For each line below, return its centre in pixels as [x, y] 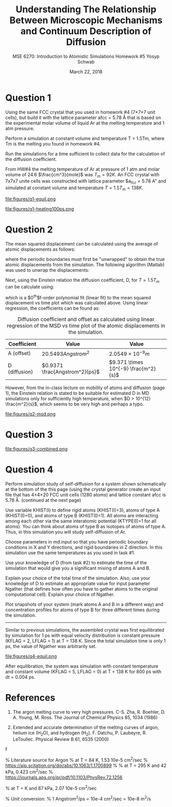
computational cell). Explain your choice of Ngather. [60, 594]
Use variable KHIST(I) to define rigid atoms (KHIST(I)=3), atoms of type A [83, 510]
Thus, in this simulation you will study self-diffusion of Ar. [66, 532]
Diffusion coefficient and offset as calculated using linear [86, 319]
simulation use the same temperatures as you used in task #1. [70, 553]
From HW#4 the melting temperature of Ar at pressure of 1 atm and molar [83, 169]
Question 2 [29, 230]
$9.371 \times [126, 362]
